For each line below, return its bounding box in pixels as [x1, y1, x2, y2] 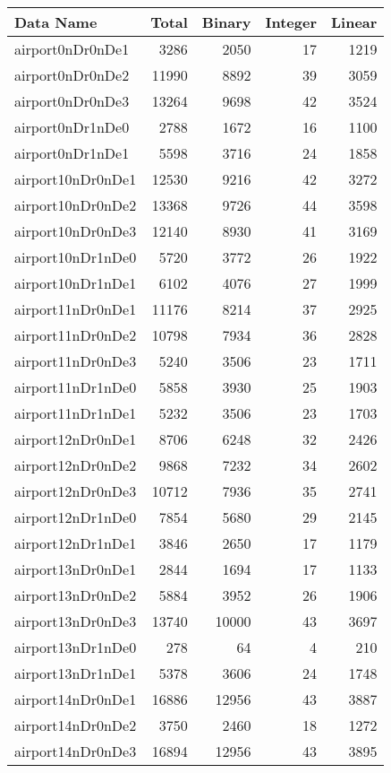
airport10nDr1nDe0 [14, 247, 137, 267]
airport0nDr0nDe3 [14, 91, 130, 111]
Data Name [14, 12, 98, 32]
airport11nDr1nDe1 [14, 403, 137, 423]
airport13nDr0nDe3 [14, 611, 137, 631]
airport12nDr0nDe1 [14, 429, 137, 449]
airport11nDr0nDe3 [14, 351, 137, 371]
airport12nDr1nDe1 [14, 533, 137, 553]
